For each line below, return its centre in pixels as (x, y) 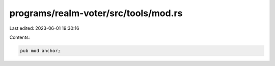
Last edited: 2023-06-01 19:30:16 (44, 28)
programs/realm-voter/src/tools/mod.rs (96, 13)
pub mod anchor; (40, 51)
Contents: (20, 37)
